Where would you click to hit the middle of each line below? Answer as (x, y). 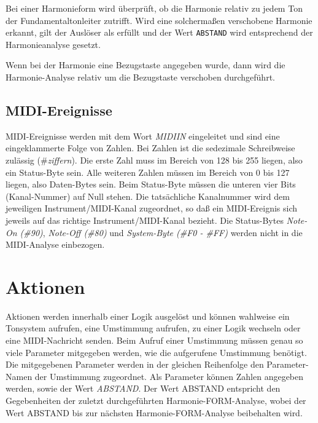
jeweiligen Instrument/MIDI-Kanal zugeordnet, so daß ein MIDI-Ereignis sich (152, 208)
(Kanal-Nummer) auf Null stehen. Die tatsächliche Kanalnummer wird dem (148, 196)
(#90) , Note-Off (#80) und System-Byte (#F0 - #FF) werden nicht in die (161, 232)
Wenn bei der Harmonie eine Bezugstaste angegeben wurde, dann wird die (145, 65)
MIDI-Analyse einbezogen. (55, 244)
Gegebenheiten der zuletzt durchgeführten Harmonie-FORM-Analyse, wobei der (156, 401)
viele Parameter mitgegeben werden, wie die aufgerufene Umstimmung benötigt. (156, 352)
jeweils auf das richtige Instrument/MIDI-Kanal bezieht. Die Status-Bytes (145, 220)
